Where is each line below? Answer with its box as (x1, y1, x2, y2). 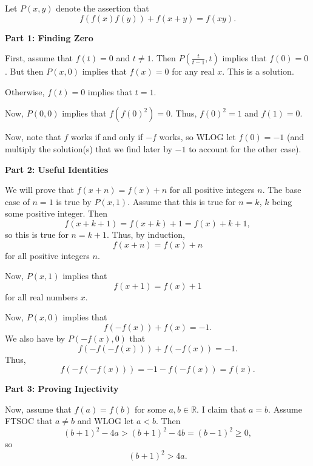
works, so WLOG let (159, 130, 236, 143)
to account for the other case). (189, 142, 301, 155)
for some (134, 402, 166, 415)
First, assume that (5, 52, 73, 64)
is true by (56, 195, 92, 208)
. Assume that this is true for (127, 195, 236, 208)
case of (5, 195, 30, 208)
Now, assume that (5, 402, 72, 415)
